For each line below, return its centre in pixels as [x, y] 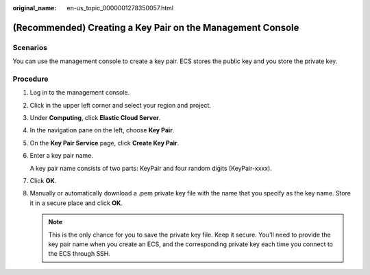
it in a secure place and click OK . [76, 203]
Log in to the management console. [80, 93]
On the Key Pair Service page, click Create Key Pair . [104, 143]
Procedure [30, 79]
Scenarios [30, 47]
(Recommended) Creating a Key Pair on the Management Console [156, 27]
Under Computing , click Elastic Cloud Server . [95, 118]
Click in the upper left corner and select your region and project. [121, 105]
